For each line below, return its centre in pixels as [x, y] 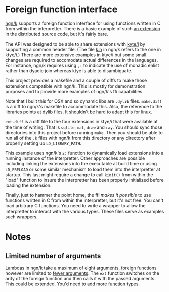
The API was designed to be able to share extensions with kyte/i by [75, 44]
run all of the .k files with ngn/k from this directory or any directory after [80, 138]
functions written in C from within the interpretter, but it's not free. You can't [84, 200]
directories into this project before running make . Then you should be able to [84, 132]
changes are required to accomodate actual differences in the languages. [82, 60]
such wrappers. [22, 217]
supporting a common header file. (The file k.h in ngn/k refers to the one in [83, 49]
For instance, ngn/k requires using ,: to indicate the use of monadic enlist [82, 65]
